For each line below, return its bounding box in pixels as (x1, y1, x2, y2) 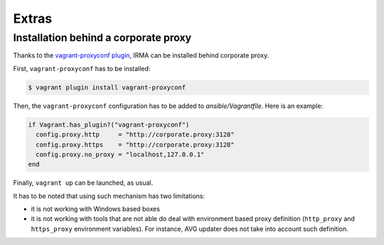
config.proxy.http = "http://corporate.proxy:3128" (36, 131, 235, 138)
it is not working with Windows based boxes (31, 205, 160, 213)
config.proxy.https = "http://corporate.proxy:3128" (36, 141, 235, 148)
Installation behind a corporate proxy (13, 31, 192, 44)
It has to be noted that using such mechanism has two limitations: (13, 192, 206, 200)
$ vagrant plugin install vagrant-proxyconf (28, 83, 186, 92)
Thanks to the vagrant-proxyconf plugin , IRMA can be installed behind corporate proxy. (13, 51, 270, 60)
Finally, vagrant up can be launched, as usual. (13, 178, 154, 187)
